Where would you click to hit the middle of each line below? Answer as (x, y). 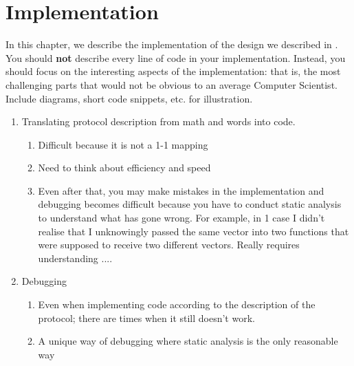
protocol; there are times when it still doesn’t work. (146, 317)
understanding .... (75, 258)
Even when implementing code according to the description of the (177, 304)
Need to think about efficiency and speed (124, 168)
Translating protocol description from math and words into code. (158, 121)
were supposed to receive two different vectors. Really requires (169, 245)
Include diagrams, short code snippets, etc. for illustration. (129, 98)
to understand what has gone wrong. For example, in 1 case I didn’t (181, 218)
